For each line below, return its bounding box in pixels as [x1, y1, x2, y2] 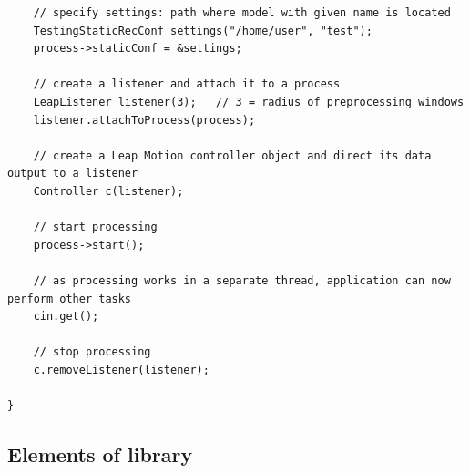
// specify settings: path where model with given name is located [33, 6, 451, 19]
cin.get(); [33, 310, 99, 324]
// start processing [33, 221, 158, 234]
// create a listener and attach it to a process [33, 77, 341, 91]
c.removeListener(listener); [33, 363, 209, 376]
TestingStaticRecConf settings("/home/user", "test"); [33, 24, 373, 37]
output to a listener [7, 167, 138, 180]
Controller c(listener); [33, 184, 184, 198]
